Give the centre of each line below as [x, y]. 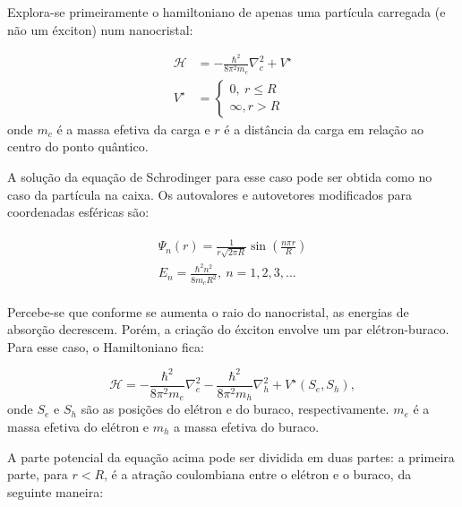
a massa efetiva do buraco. [247, 426]
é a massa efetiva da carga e [133, 129]
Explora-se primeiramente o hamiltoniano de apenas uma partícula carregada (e [227, 12]
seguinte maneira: [56, 491]
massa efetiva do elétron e [78, 426]
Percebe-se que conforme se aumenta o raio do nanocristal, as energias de [208, 311]
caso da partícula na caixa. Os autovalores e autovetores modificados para [210, 194]
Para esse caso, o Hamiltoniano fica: [106, 346]
